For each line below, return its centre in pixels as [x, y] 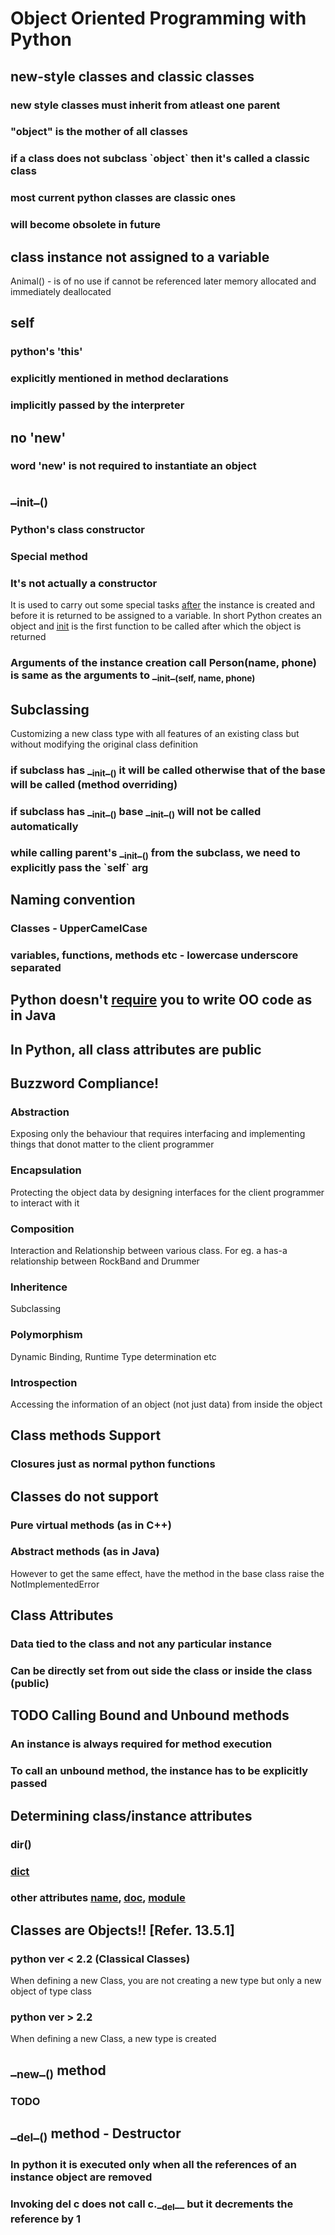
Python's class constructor [78, 529]
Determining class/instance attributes [131, 1815]
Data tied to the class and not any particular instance [141, 1644]
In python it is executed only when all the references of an [153, 2165]
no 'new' [38, 437]
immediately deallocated [61, 291]
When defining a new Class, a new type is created [113, 2039]
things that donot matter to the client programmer [112, 1144]
